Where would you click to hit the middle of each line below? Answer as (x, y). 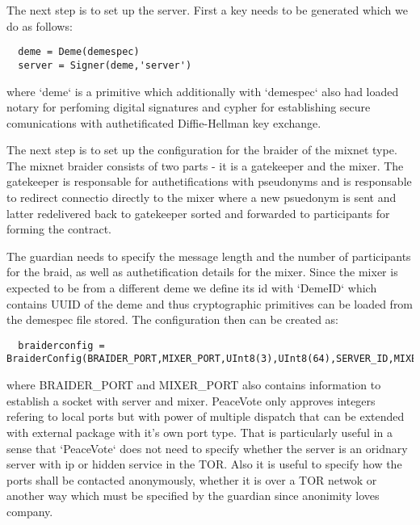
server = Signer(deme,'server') (105, 65)
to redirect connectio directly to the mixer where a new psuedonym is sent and (202, 197)
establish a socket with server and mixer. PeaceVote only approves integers (191, 400)
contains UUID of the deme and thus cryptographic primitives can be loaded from (210, 303)
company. (30, 511)
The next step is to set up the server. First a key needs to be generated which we (207, 10)
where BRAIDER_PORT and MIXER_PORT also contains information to (194, 385)
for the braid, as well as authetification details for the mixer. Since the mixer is (202, 272)
